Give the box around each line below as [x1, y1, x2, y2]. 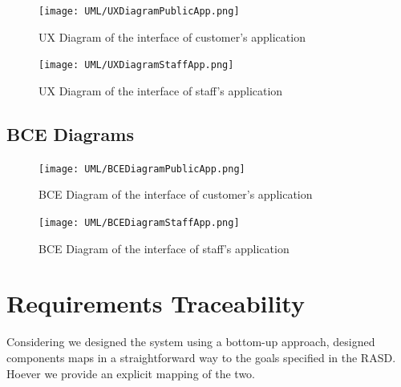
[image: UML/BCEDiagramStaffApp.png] [38, 216, 240, 228]
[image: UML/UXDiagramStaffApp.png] [38, 59, 234, 71]
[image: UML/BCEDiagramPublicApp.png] [38, 163, 245, 175]
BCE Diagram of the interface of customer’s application [38, 186, 313, 203]
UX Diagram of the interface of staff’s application [38, 82, 283, 99]
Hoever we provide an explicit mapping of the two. [6, 365, 256, 381]
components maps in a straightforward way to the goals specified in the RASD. [6, 349, 396, 365]
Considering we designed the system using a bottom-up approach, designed [6, 333, 375, 350]
